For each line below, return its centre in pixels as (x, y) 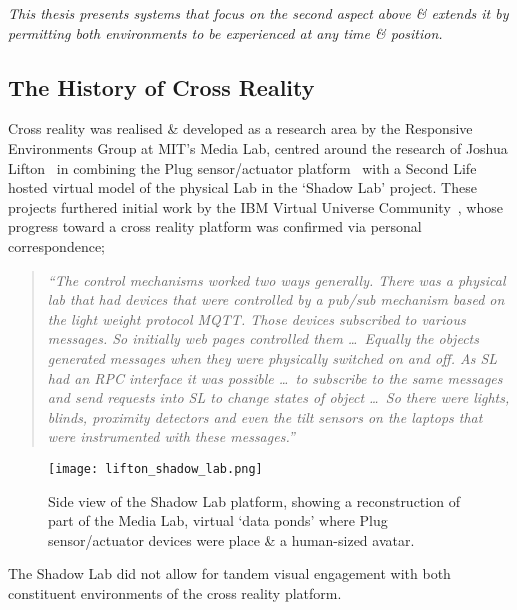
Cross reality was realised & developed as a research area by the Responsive (240, 128)
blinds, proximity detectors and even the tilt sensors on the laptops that (265, 416)
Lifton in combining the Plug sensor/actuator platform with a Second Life (242, 167)
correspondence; (56, 245)
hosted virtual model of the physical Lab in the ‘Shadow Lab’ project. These (242, 187)
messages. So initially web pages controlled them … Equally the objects (263, 338)
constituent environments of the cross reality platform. (175, 592)
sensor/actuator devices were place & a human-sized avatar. (231, 539)
